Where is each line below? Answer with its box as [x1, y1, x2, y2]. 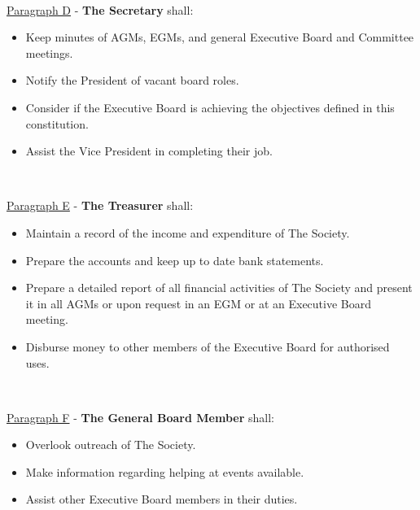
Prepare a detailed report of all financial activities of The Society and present [25, 279, 413, 296]
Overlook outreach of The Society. [25, 436, 196, 453]
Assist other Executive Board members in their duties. [25, 490, 298, 508]
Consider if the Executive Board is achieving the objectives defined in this [25, 98, 395, 116]
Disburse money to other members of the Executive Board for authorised [25, 338, 390, 355]
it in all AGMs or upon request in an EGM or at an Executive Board [25, 294, 372, 312]
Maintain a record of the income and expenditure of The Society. [25, 224, 350, 241]
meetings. [25, 44, 73, 61]
